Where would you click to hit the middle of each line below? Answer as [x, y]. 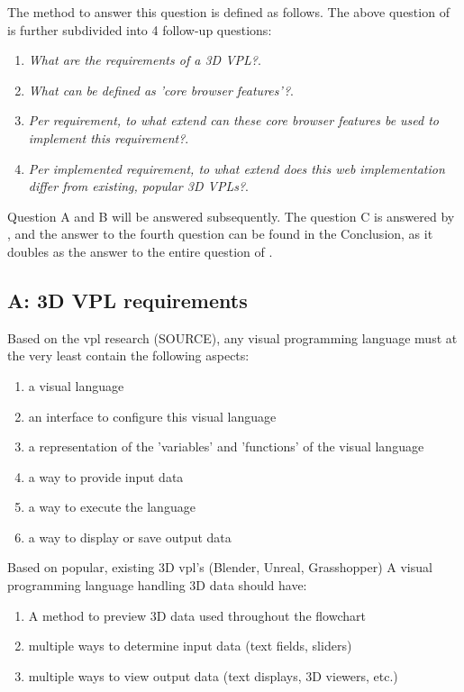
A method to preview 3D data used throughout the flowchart [197, 615]
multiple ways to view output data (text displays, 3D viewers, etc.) [213, 675]
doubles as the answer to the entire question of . [140, 251]
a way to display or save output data [130, 537]
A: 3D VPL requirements [127, 300]
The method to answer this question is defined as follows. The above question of [228, 12]
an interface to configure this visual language [152, 416]
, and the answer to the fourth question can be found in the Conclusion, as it [220, 234]
